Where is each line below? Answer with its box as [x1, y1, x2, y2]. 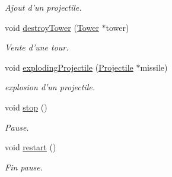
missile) [140, 61, 168, 73]
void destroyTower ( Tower [5, 21, 99, 33]
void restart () [5, 141, 56, 153]
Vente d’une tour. [5, 41, 69, 53]
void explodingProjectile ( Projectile [5, 61, 133, 73]
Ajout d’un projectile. [5, 1, 82, 13]
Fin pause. [5, 160, 43, 173]
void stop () [5, 100, 47, 113]
